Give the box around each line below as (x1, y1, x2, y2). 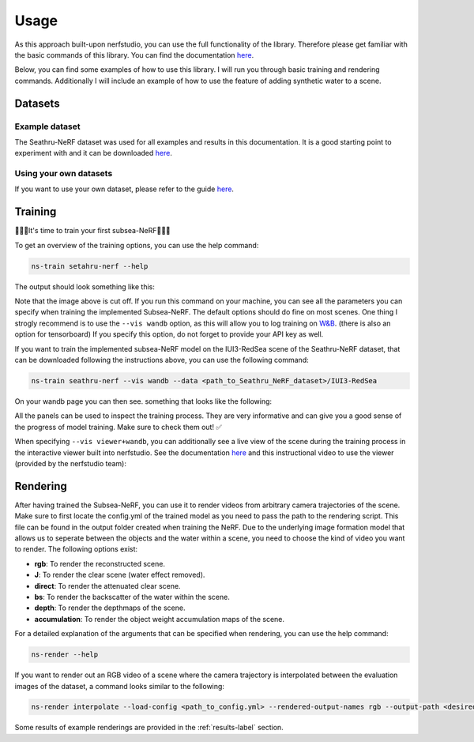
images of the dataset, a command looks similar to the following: (14, 681, 225, 691)
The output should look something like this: (14, 281, 156, 292)
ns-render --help (31, 650, 99, 659)
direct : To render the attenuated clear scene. (34, 581, 181, 590)
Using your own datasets (14, 168, 113, 179)
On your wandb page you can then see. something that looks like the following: (14, 396, 273, 406)
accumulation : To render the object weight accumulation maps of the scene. (34, 614, 284, 623)
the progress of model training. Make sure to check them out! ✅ (14, 422, 223, 431)
